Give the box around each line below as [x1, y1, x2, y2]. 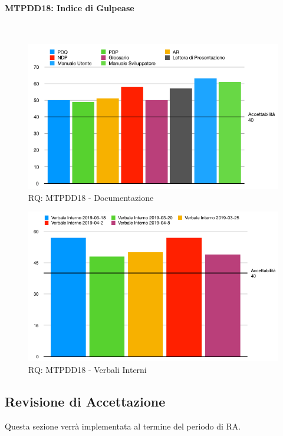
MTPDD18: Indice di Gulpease [5, 1, 134, 14]
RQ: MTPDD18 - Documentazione [28, 191, 154, 203]
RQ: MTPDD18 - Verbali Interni [28, 363, 147, 375]
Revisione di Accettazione [5, 392, 166, 410]
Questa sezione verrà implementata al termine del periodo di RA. [5, 420, 241, 432]
